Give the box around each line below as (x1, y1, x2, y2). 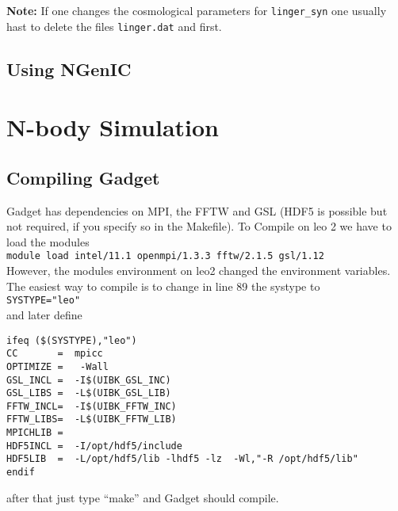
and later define (6, 306, 82, 322)
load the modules (6, 233, 90, 250)
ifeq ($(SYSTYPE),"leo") (6, 334, 137, 346)
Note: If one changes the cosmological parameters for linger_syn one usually (6, 2, 387, 18)
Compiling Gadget (6, 165, 160, 189)
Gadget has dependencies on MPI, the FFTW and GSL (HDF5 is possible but (6, 202, 388, 219)
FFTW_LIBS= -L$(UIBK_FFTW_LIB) (6, 414, 177, 425)
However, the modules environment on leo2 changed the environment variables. (6, 262, 391, 279)
